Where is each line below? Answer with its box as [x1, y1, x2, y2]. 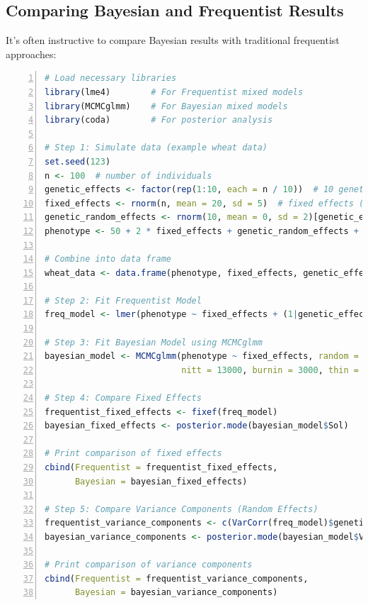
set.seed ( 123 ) [45, 156, 111, 167]
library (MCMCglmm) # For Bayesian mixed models [45, 101, 288, 111]
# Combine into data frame [45, 254, 171, 265]
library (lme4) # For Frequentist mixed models [45, 87, 304, 97]
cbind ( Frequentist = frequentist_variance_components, [45, 573, 309, 584]
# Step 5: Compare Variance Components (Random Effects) [45, 504, 318, 514]
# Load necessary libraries [45, 73, 177, 84]
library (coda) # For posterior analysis [45, 115, 273, 126]
